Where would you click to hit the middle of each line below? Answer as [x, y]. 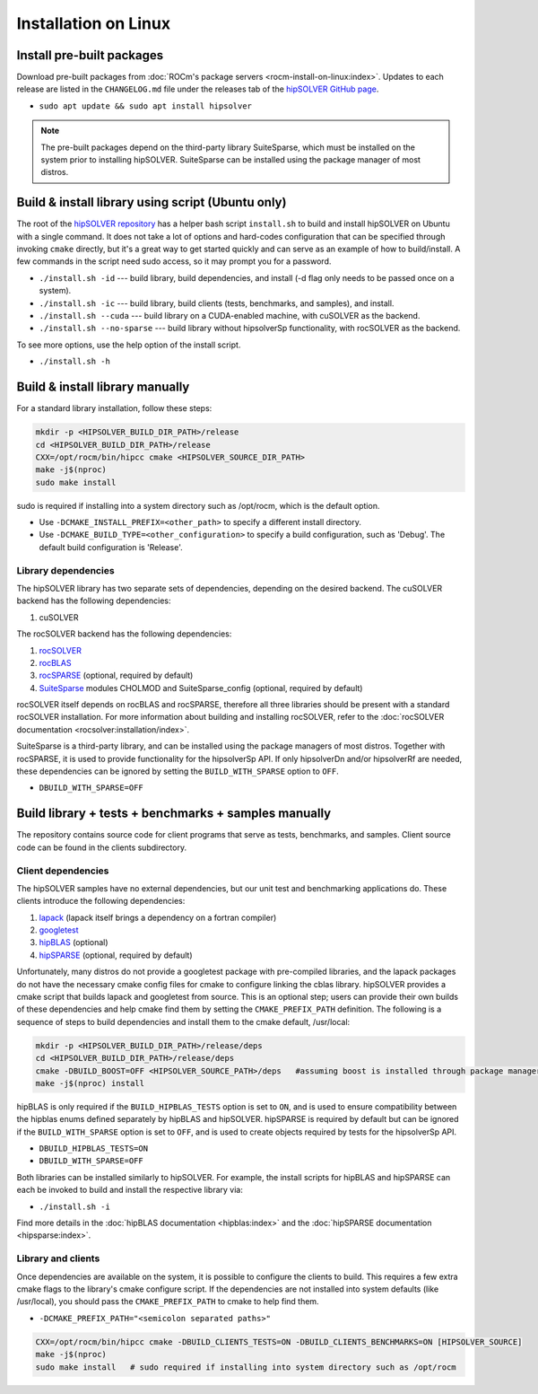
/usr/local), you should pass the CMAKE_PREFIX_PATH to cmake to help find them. [168, 1302]
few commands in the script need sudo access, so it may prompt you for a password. [174, 261]
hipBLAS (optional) [74, 942]
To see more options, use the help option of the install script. [129, 345]
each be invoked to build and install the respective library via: [130, 1190]
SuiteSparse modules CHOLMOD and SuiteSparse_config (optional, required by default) [201, 688]
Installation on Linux [93, 23]
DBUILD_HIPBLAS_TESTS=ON [93, 1149]
